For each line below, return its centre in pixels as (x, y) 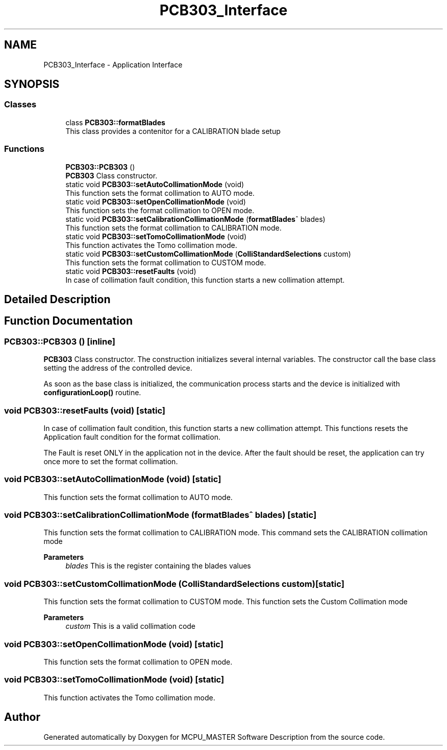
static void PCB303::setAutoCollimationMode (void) (155, 184)
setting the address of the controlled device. (118, 368)
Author (22, 717)
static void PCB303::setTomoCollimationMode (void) (156, 236)
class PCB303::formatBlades (115, 122)
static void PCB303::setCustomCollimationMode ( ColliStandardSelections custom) (208, 254)
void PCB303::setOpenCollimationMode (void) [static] (114, 644)
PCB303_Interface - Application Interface (113, 64)
